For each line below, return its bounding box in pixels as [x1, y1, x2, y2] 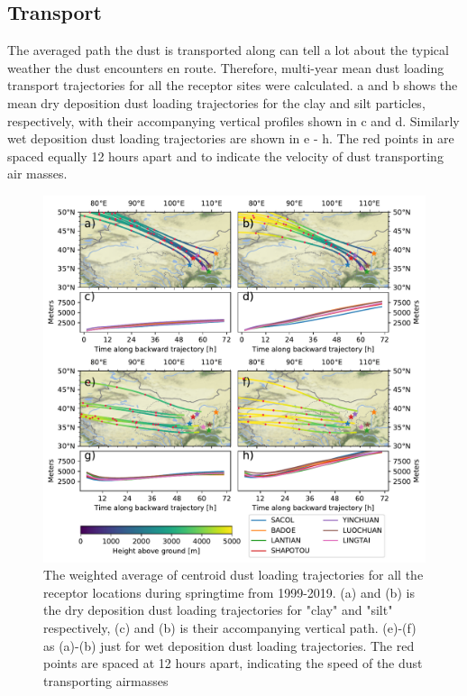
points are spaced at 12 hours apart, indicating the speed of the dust [43, 654, 423, 673]
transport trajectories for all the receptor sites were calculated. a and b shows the [7, 76, 458, 95]
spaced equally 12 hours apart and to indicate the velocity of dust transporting [7, 146, 444, 165]
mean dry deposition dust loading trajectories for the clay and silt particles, [7, 93, 426, 112]
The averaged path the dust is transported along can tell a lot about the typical [7, 41, 449, 60]
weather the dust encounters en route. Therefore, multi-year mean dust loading [7, 58, 444, 77]
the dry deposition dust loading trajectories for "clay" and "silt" [43, 600, 393, 619]
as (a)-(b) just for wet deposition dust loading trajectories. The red [43, 636, 415, 655]
